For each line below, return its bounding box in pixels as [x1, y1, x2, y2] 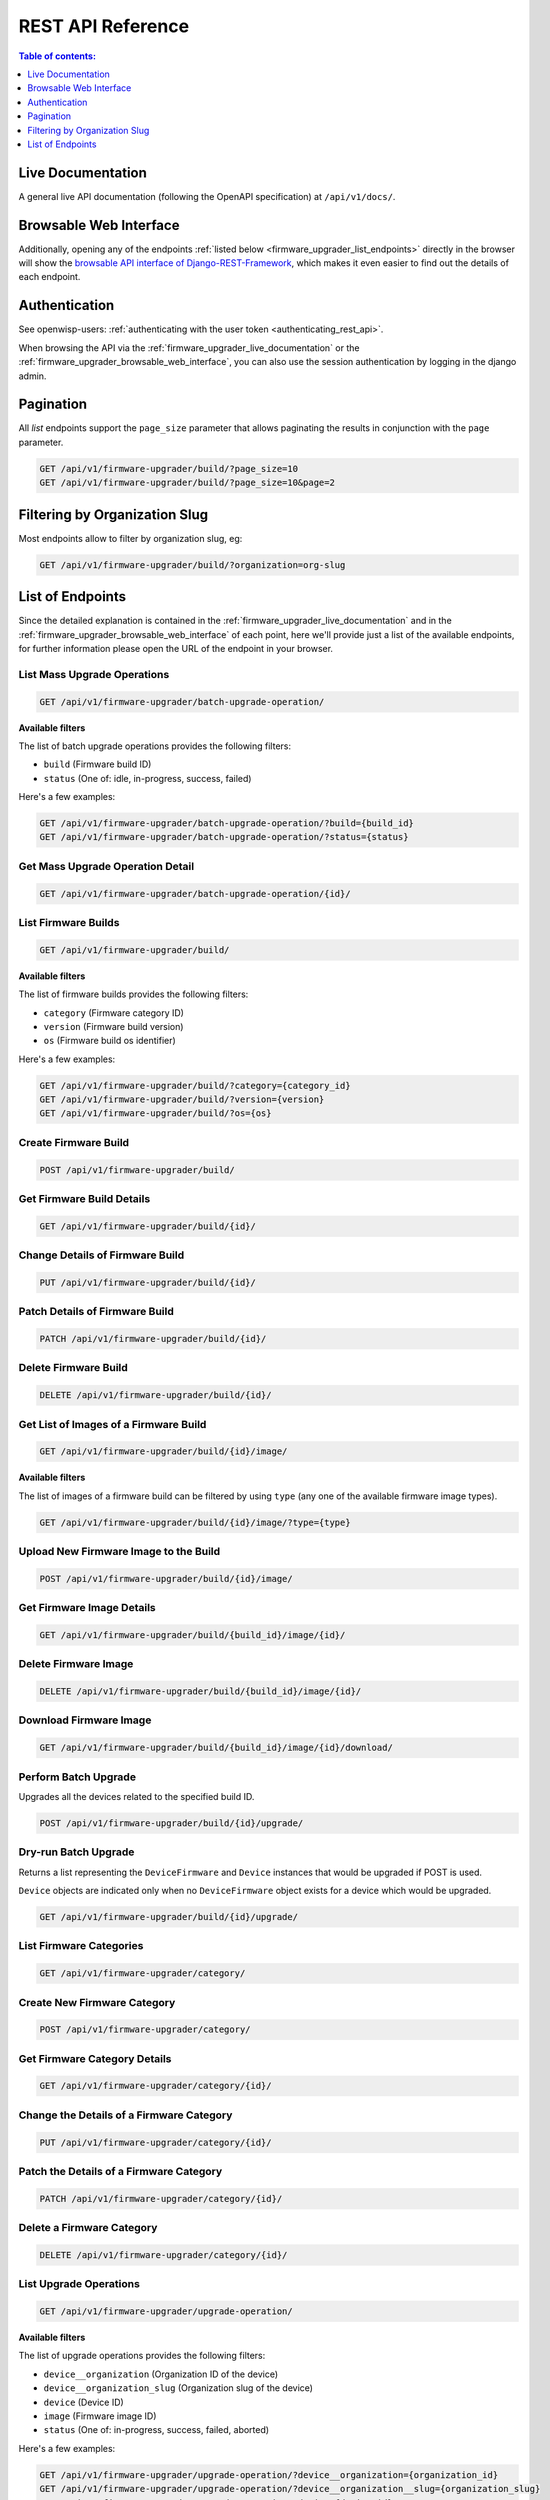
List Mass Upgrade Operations [18, 667, 170, 681]
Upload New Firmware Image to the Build [18, 1545, 221, 1559]
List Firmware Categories [18, 1939, 144, 1953]
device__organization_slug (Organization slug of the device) [43, 2382, 314, 2394]
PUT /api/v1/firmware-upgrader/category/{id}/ [39, 2136, 272, 2148]
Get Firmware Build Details [18, 1191, 151, 1205]
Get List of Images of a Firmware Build [18, 1417, 207, 1431]
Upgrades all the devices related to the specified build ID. [18, 1790, 255, 1802]
